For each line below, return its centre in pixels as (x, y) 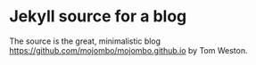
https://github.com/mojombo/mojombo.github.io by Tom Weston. (128, 50)
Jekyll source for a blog (98, 16)
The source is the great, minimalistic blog (85, 41)
